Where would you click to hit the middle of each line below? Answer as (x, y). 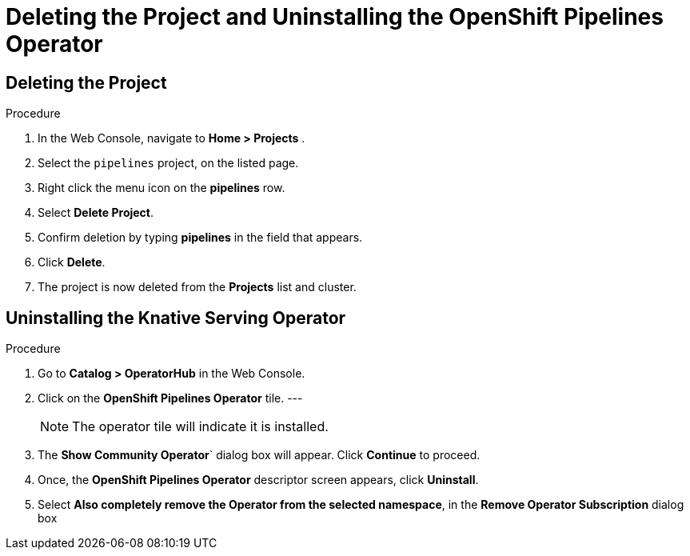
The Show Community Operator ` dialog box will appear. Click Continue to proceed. (259, 455)
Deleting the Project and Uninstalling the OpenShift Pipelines (335, 17)
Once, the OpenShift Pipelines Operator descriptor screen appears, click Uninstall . (258, 480)
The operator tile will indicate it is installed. (200, 427)
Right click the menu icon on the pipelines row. (162, 188)
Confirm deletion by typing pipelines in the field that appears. (200, 238)
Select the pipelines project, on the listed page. (168, 163)
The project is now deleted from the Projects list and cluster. (197, 287)
